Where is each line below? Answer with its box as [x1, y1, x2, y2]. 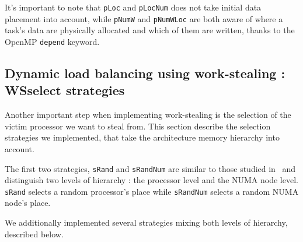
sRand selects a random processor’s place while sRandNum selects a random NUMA [5, 185, 299, 197]
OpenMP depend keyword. [5, 35, 100, 47]
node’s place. [5, 197, 51, 209]
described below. [5, 227, 64, 240]
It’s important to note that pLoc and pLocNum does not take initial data [5, 1, 262, 13]
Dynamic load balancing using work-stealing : [5, 64, 285, 82]
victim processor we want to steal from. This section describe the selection [5, 120, 271, 132]
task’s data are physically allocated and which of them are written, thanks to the [5, 24, 295, 36]
